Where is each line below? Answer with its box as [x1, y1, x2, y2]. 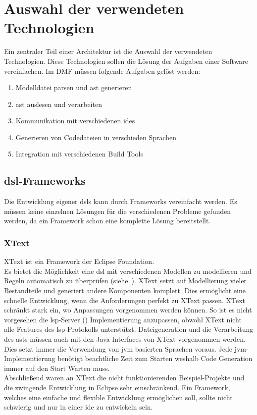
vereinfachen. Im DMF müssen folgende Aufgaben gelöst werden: [4, 65, 201, 76]
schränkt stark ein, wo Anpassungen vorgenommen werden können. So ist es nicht [4, 305, 252, 315]
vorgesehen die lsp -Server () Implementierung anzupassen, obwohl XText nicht [4, 314, 242, 324]
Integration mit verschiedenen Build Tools [15, 149, 143, 159]
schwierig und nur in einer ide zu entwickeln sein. [4, 402, 153, 412]
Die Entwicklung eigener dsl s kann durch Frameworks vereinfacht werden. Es [4, 196, 237, 207]
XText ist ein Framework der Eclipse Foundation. [4, 256, 154, 266]
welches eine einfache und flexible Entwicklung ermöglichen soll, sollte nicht [4, 392, 233, 402]
